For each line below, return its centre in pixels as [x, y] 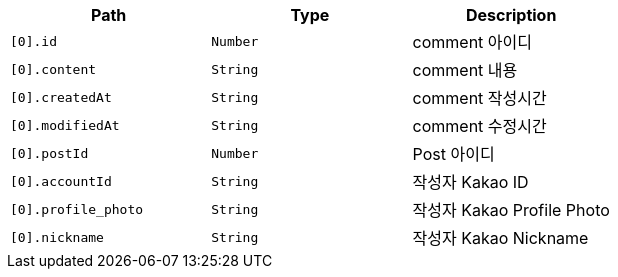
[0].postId [49, 153]
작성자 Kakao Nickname [500, 238]
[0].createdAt [61, 97]
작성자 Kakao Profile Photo [511, 210]
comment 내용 [465, 70]
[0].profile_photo [77, 209]
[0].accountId [61, 181]
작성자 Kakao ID [470, 182]
